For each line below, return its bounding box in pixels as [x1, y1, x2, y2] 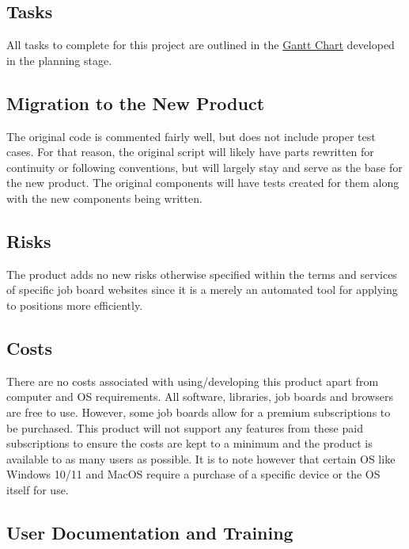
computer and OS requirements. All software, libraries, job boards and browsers [6, 388, 393, 405]
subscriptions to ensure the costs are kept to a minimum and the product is [6, 435, 373, 452]
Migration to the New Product [6, 90, 265, 115]
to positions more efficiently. [6, 296, 143, 313]
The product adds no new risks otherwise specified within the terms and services [6, 265, 397, 282]
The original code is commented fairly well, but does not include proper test [6, 128, 376, 144]
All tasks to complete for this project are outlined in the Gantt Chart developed [6, 36, 395, 53]
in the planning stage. [6, 51, 112, 68]
